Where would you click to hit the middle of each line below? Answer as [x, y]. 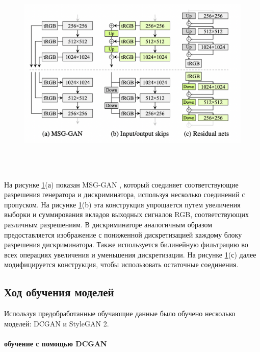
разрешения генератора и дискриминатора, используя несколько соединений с [125, 194]
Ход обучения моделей [59, 292]
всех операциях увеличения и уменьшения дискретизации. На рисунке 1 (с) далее [130, 254]
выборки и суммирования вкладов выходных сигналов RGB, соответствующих [127, 214]
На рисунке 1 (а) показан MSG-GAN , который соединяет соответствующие [121, 184]
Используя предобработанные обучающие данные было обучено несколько [120, 313]
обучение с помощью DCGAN [56, 343]
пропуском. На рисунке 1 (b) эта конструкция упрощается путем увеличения [122, 204]
